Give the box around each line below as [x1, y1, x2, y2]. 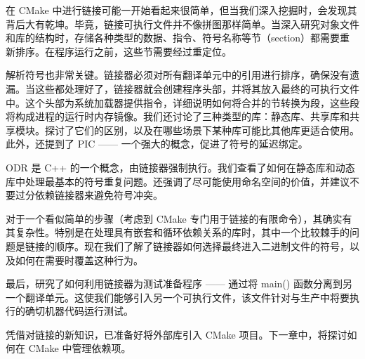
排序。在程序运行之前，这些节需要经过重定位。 [15, 44, 232, 58]
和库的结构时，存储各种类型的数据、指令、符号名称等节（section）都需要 [6, 30, 340, 45]
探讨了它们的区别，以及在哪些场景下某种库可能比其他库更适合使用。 [44, 122, 359, 137]
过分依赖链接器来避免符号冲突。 [15, 188, 163, 202]
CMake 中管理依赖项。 [28, 341, 131, 355]
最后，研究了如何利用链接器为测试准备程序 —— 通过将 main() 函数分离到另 [6, 276, 352, 291]
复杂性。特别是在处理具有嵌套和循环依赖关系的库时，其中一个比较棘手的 [15, 225, 350, 240]
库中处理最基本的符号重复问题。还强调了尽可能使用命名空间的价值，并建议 [6, 174, 350, 188]
